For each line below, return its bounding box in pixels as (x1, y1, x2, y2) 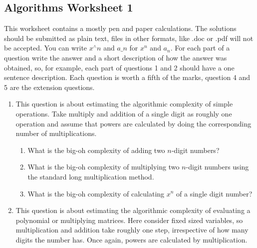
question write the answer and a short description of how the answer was (4, 52, 227, 62)
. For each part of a (170, 42, 230, 53)
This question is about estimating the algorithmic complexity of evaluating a (15, 205, 251, 215)
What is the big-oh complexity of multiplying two (27, 161, 180, 172)
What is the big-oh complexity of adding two (27, 144, 165, 155)
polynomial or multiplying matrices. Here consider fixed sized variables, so (15, 214, 243, 225)
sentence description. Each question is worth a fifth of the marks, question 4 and (4, 72, 251, 82)
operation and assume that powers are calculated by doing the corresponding (15, 118, 252, 128)
